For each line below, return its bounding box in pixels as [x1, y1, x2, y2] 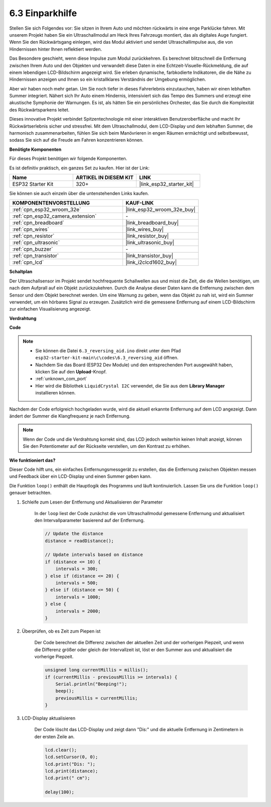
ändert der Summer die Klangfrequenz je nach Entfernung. [9, 413, 130, 419]
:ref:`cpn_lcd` [12, 259, 44, 266]
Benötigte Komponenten [9, 146, 62, 152]
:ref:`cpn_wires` [12, 226, 50, 233]
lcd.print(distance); [45, 768, 98, 774]
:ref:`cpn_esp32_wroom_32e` [12, 206, 81, 213]
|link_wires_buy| [125, 226, 164, 233]
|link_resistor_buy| [125, 233, 169, 240]
